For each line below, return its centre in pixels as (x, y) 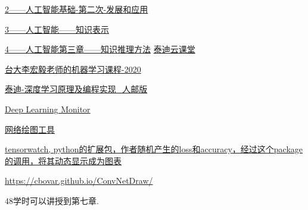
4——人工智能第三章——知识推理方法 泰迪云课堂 (100, 49)
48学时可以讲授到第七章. (52, 200)
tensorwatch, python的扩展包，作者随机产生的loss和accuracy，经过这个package (154, 149)
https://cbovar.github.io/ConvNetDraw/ (79, 181)
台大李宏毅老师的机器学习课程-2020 (73, 69)
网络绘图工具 (30, 129)
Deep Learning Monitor (48, 109)
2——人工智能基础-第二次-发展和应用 (77, 9)
